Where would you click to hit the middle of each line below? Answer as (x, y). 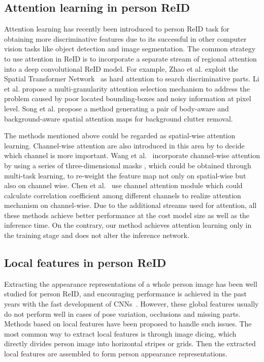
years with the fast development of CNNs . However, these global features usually (131, 304)
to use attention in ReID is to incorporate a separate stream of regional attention (130, 58)
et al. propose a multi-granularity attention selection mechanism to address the (127, 88)
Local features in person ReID (85, 263)
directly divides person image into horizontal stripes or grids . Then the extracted (130, 343)
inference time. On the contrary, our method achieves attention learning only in (128, 225)
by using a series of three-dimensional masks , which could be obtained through (128, 165)
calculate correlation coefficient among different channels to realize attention (123, 195)
